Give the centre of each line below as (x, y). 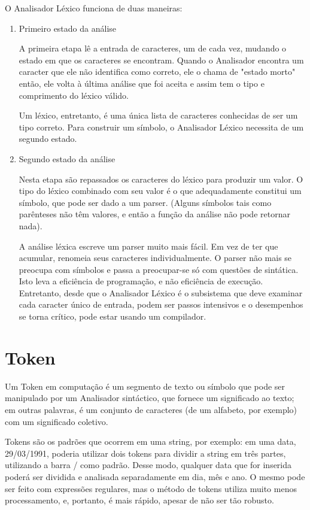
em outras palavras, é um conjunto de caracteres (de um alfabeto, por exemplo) (151, 409)
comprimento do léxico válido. (74, 95)
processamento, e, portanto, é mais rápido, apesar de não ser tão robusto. (139, 500)
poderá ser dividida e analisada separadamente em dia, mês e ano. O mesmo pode (155, 476)
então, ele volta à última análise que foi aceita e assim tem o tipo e (142, 83)
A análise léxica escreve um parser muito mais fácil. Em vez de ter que (148, 246)
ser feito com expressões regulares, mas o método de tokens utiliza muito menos (151, 488)
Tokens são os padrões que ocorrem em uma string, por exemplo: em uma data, (151, 441)
